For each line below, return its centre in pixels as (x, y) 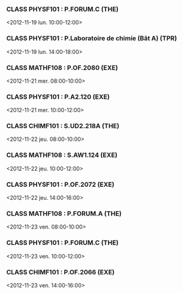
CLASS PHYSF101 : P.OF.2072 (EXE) (60, 184)
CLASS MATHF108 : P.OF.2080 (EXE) (62, 67)
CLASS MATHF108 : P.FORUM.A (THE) (64, 213)
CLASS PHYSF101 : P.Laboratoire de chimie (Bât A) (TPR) (92, 39)
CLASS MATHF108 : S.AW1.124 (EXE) (62, 155)
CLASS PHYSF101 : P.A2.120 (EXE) (58, 97)
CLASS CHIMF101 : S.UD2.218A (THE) (63, 126)
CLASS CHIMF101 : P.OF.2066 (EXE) (60, 272)
